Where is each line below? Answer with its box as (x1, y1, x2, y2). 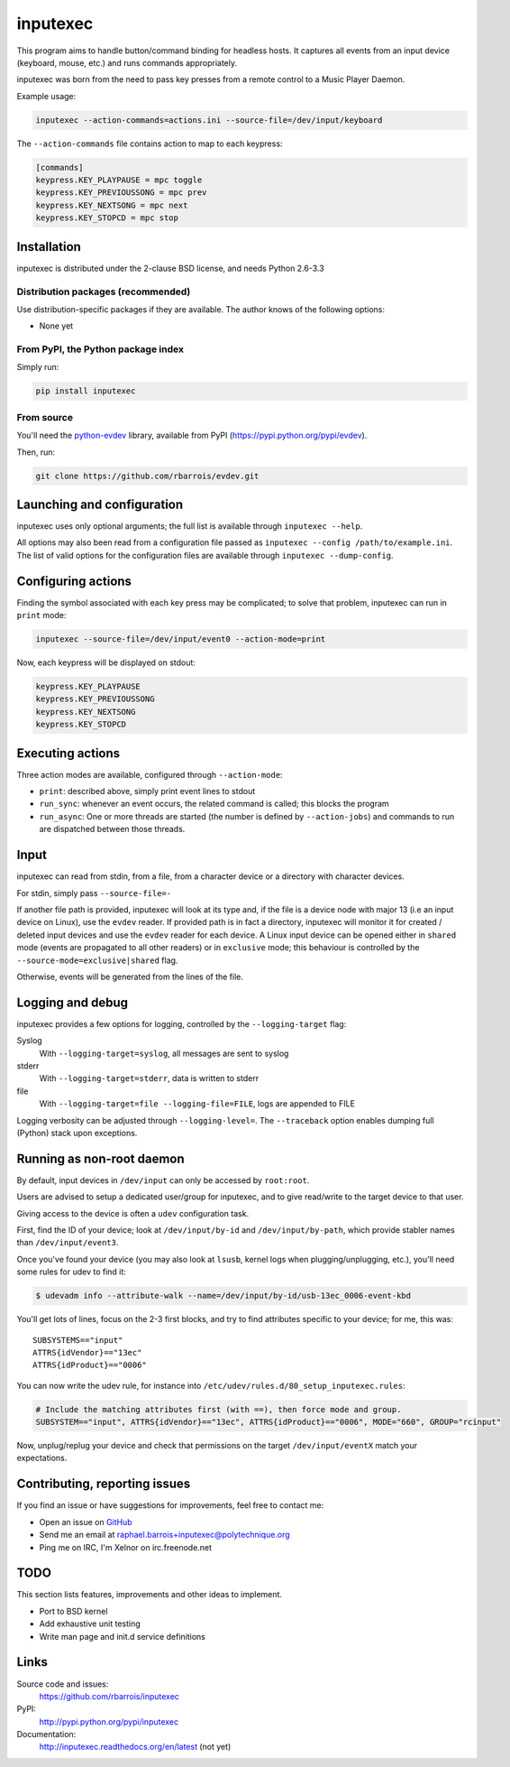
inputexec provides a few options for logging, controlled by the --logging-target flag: (16, 1018, 347, 1029)
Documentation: (16, 1729, 77, 1740)
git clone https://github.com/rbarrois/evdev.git (35, 470, 260, 481)
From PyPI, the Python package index (16, 343, 185, 356)
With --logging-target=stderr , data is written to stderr (39, 1073, 260, 1084)
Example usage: (16, 90, 77, 101)
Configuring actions (16, 573, 132, 588)
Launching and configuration (16, 496, 184, 512)
